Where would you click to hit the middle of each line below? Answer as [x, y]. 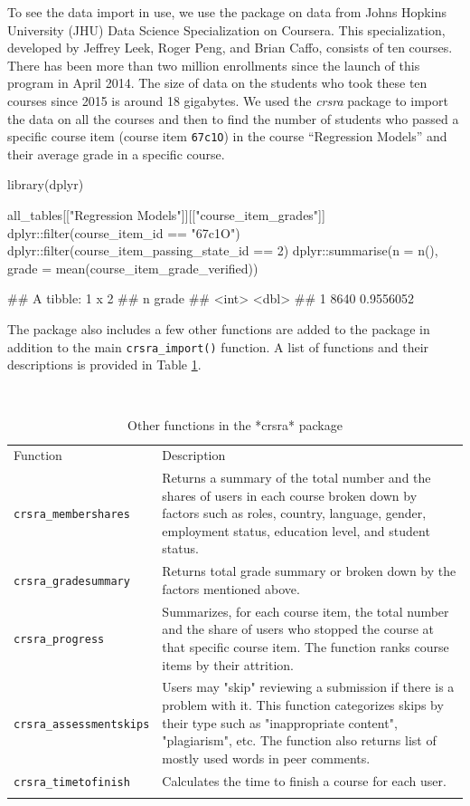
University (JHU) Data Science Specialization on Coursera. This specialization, [226, 29]
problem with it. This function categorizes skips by [303, 704]
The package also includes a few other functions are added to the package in [219, 328]
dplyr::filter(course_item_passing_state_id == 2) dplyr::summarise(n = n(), [223, 250]
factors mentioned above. [231, 588]
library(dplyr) [46, 184]
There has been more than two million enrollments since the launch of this [214, 65]
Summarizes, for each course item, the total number [305, 611]
